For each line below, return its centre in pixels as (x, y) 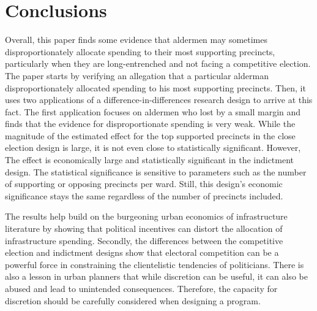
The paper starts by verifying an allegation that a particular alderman (137, 75)
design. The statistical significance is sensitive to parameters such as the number (156, 171)
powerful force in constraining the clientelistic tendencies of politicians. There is (155, 264)
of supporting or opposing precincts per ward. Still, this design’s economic (144, 184)
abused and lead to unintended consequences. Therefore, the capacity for (141, 288)
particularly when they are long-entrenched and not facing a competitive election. (158, 63)
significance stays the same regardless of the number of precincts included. (144, 195)
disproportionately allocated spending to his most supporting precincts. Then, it (155, 87)
